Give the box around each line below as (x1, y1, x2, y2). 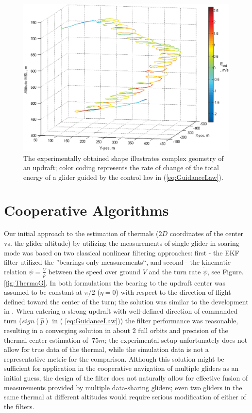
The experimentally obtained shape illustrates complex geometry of (23, 153, 224, 163)
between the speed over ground (48, 266, 141, 276)
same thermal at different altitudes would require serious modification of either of (4, 392, 246, 402)
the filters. (4, 401, 34, 411)
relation (4, 266, 27, 276)
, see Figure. (207, 266, 244, 276)
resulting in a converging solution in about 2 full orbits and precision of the (4, 325, 228, 335)
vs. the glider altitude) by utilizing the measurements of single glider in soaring (4, 238, 239, 248)
